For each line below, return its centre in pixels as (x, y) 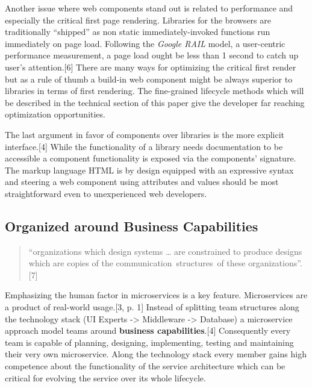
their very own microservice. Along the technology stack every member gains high (156, 354)
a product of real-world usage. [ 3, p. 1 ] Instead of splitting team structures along (152, 307)
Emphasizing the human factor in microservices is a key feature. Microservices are (156, 295)
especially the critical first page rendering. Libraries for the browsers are (138, 20)
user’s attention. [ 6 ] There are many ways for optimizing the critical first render (151, 67)
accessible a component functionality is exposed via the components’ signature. (151, 158)
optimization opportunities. (55, 114)
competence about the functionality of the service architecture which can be (145, 366)
